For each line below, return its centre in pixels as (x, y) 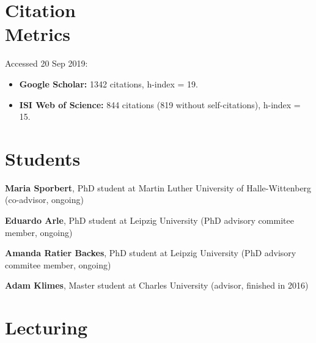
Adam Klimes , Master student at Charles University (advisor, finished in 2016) (157, 285)
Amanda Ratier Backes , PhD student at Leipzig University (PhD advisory (151, 253)
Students (43, 158)
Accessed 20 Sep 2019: (46, 63)
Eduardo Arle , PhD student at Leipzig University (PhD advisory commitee (149, 220)
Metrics (38, 34)
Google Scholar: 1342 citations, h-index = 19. (109, 83)
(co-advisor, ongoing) (44, 200)
